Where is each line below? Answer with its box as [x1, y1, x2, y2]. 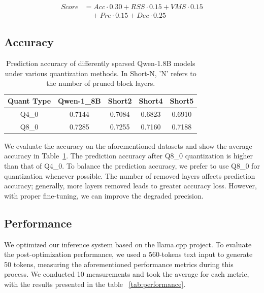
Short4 [139, 95, 163, 106]
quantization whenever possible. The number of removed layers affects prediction [4, 170, 255, 181]
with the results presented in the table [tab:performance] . [4, 278, 186, 289]
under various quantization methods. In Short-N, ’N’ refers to [5, 68, 196, 78]
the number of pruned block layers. [46, 78, 155, 88]
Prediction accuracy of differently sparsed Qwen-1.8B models [6, 58, 195, 69]
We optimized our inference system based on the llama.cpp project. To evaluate [4, 239, 252, 249]
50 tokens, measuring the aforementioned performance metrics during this [4, 258, 234, 269]
